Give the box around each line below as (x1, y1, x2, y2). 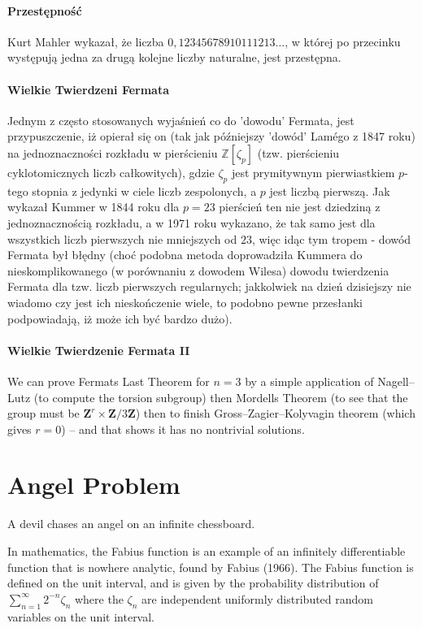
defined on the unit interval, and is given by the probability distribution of (7, 574, 379, 591)
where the (74, 590, 124, 607)
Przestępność (7, 2, 82, 19)
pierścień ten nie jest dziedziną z (219, 198, 381, 215)
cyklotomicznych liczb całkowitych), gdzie (7, 163, 215, 180)
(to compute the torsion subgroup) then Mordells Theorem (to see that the (33, 388, 408, 405)
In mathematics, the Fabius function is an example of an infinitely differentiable (7, 543, 406, 559)
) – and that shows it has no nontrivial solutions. (61, 420, 305, 437)
